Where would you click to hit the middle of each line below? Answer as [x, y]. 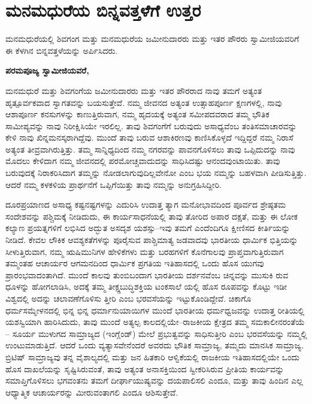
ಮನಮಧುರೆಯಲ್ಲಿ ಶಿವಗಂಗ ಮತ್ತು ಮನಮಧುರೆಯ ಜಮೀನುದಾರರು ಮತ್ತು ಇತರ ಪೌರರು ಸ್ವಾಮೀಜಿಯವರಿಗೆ [152, 39]
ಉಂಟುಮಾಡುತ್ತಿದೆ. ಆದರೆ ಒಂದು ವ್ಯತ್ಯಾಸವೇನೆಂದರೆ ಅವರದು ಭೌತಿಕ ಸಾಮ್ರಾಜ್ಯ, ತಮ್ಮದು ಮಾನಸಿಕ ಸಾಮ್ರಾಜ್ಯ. [155, 345]
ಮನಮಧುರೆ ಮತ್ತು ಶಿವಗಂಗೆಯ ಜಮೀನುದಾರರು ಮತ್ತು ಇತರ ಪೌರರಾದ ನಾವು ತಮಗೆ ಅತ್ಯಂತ [134, 90]
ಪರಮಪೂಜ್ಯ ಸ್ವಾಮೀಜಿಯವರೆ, [47, 70]
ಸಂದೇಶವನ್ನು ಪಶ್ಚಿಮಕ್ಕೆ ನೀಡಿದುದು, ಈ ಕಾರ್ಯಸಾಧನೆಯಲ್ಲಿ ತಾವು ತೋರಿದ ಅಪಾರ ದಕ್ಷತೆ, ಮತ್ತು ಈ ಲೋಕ [152, 216]
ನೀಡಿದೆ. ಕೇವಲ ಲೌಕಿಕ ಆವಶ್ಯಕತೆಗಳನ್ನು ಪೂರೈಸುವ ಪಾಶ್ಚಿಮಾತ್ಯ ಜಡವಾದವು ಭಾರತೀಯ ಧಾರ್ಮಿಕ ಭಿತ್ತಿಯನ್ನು [152, 240]
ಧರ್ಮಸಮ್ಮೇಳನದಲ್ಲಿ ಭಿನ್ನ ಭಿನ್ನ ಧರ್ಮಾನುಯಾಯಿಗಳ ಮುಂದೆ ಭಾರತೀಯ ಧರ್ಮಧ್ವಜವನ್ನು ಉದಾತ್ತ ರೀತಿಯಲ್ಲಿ [155, 310]
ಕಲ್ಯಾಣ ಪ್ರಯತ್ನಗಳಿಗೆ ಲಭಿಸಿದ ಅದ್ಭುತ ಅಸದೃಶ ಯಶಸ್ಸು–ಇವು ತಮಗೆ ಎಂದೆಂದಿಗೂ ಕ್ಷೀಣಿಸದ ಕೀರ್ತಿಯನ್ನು [148, 228]
